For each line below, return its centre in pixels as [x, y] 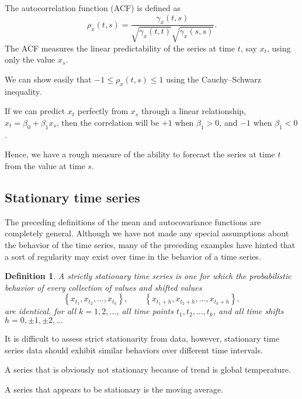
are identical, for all [41, 311]
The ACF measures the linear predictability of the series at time [120, 48]
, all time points [145, 311]
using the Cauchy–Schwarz [214, 79]
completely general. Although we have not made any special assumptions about [147, 233]
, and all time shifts [248, 311]
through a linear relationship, [194, 111]
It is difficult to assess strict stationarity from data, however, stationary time [142, 338]
